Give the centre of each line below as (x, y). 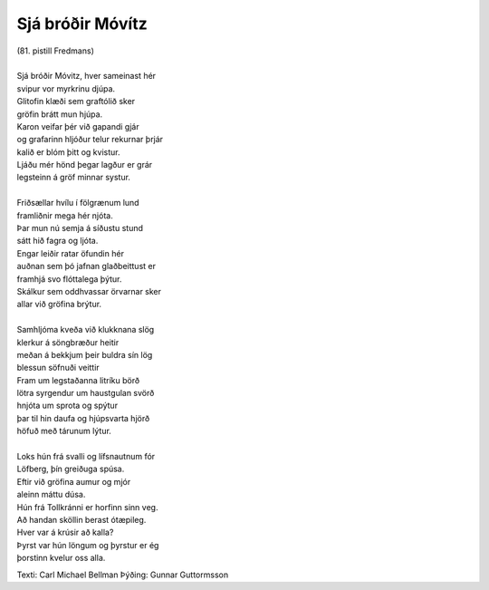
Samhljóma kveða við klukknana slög (86, 330)
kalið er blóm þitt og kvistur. (68, 152)
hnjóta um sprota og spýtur (67, 406)
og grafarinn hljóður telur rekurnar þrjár (90, 140)
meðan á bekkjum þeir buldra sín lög (85, 354)
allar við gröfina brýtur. (59, 305)
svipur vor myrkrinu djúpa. (66, 88)
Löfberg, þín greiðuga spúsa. (71, 469)
